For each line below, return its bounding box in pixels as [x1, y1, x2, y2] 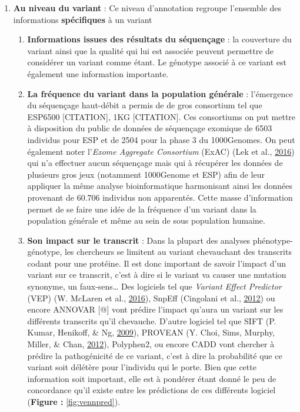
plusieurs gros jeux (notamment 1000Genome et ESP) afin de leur [27, 168, 265, 180]
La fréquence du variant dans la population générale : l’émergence [27, 87, 293, 99]
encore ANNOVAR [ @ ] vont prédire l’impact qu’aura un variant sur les [27, 303, 284, 315]
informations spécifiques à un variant [13, 13, 152, 25]
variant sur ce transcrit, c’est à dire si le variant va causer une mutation [27, 268, 286, 281]
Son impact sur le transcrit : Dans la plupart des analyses [27, 234, 251, 246]
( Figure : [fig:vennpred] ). [27, 396, 121, 407]
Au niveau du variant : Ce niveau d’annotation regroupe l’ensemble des [13, 2, 282, 14]
